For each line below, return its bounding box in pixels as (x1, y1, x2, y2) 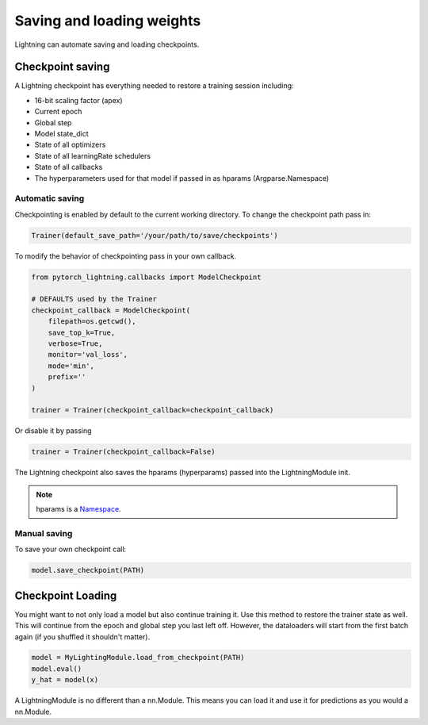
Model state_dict (34, 129, 89, 139)
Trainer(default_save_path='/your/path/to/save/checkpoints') (31, 231, 278, 240)
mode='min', (48, 361, 95, 370)
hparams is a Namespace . (36, 504, 122, 514)
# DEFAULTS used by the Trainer (31, 294, 158, 304)
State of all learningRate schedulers (34, 151, 151, 160)
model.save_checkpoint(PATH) (31, 566, 145, 575)
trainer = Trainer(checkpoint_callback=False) (31, 447, 216, 456)
